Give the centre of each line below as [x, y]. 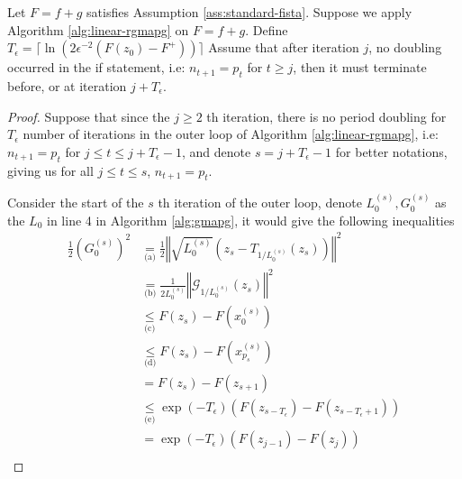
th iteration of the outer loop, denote [260, 203]
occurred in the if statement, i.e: [96, 67]
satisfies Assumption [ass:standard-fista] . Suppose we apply [249, 12]
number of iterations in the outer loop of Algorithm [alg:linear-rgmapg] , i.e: [231, 134]
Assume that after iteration [284, 47]
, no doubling [405, 47]
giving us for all [50, 170]
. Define [267, 29]
